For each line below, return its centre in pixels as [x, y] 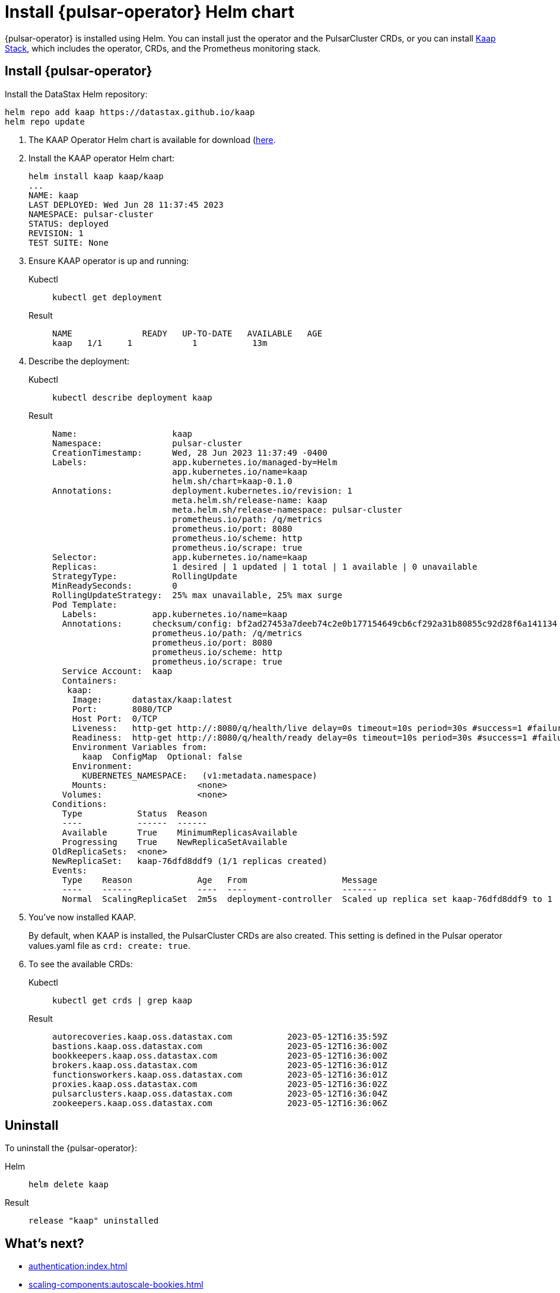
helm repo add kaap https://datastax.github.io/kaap [130, 112]
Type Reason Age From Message [219, 880]
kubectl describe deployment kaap [132, 397]
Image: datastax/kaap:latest [152, 699]
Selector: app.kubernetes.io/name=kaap [180, 557]
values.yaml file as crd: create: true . [109, 945]
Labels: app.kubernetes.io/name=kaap [175, 614]
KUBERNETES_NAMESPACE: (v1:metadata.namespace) [200, 775]
